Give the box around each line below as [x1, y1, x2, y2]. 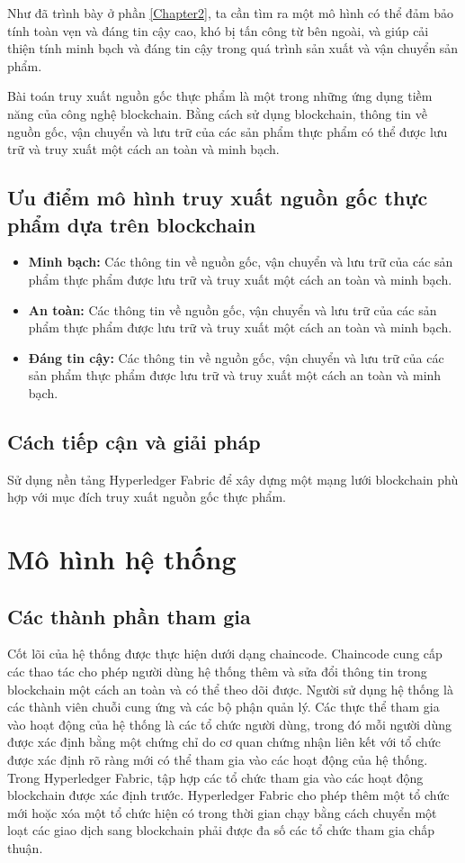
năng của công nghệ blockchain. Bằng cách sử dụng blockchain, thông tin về [7, 104, 427, 123]
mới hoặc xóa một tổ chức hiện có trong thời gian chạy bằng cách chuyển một [7, 803, 437, 822]
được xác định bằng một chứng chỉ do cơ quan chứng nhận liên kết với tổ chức [7, 732, 441, 751]
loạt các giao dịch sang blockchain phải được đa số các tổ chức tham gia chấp [7, 821, 434, 840]
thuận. [7, 839, 43, 857]
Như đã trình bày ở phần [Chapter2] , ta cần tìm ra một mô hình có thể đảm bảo [7, 4, 453, 22]
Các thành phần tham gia [7, 602, 251, 630]
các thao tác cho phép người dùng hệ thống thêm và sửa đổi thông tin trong [7, 662, 427, 681]
